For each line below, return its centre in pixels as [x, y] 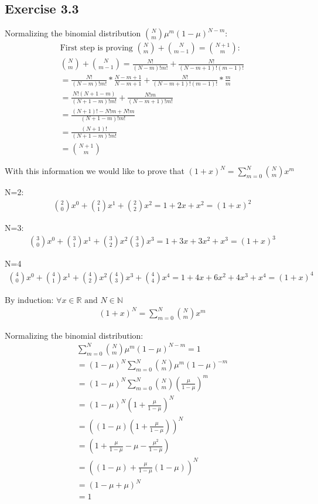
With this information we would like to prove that [95, 171]
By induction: [29, 299]
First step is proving [96, 48]
